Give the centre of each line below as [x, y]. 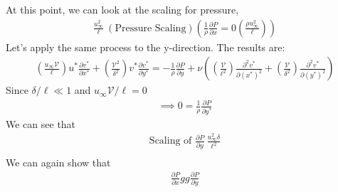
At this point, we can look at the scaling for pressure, [122, 9]
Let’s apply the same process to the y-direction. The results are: [146, 47]
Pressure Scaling [150, 28]
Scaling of [170, 141]
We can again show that [58, 162]
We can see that [41, 123]
